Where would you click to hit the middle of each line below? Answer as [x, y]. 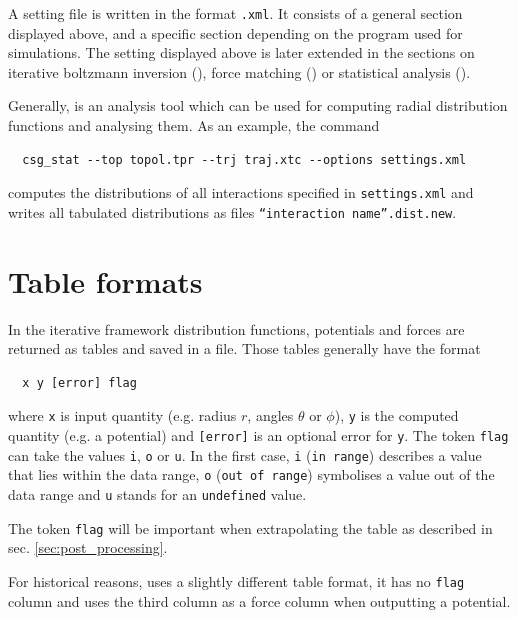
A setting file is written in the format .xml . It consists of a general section [235, 13]
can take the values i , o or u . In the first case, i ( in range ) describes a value [245, 454]
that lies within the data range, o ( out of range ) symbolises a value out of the [251, 474]
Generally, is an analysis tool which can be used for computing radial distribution [258, 105]
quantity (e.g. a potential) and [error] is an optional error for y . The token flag [258, 435]
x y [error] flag [79, 382]
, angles [270, 415]
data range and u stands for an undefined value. [157, 494]
